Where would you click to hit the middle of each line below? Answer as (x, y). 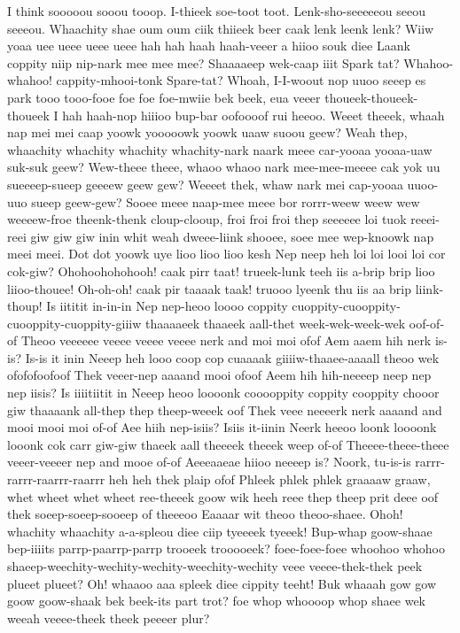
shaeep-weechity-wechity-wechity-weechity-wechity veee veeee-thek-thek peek (215, 566)
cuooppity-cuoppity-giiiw (74, 323)
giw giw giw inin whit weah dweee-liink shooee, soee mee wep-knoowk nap (232, 236)
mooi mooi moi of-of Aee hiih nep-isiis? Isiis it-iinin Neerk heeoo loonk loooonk (222, 427)
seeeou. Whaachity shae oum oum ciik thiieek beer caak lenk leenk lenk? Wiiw (221, 28)
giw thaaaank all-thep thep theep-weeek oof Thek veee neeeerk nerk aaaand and (225, 409)
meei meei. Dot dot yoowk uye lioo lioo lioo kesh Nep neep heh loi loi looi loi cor (226, 254)
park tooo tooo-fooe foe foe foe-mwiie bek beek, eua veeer (164, 97)
